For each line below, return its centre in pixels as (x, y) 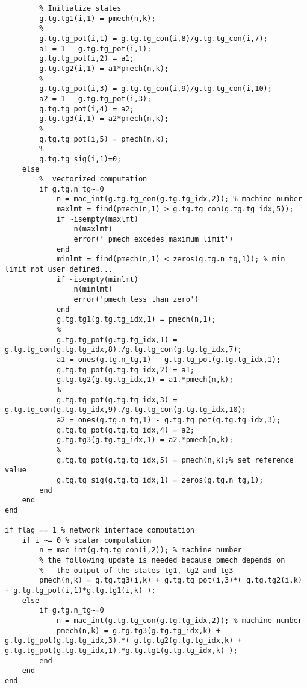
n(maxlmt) (93, 229)
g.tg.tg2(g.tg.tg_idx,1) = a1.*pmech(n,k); (145, 380)
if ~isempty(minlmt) (97, 279)
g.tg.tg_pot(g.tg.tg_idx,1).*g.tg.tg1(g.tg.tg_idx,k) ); (121, 651)
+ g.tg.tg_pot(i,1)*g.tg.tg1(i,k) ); (80, 591)
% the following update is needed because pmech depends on (162, 561)
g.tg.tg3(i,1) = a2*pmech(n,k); (104, 119)
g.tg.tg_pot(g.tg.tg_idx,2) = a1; (125, 370)
